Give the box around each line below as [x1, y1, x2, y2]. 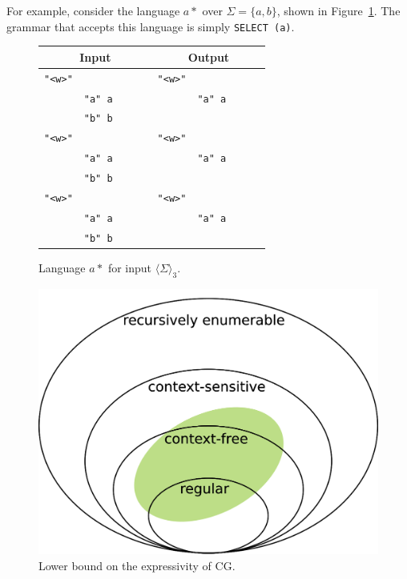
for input [107, 259, 152, 275]
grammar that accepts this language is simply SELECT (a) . [6, 18, 295, 34]
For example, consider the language [6, 2, 180, 18]
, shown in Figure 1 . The [276, 2, 401, 18]
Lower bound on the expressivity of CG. [38, 557, 236, 574]
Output [187, 48, 230, 65]
